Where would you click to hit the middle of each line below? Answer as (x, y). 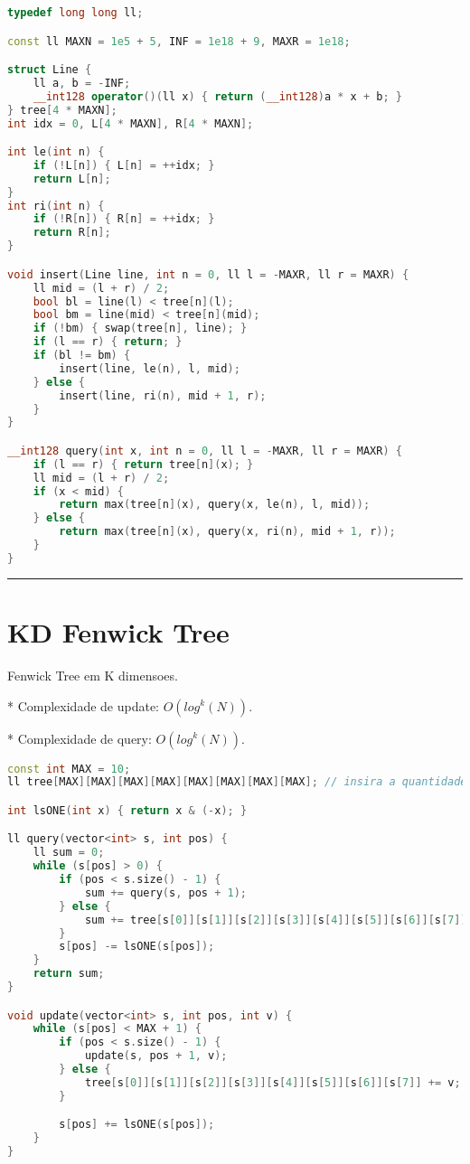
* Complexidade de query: (80, 738)
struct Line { (50, 70)
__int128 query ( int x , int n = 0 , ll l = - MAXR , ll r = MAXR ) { (205, 451)
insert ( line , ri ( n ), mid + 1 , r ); (163, 395)
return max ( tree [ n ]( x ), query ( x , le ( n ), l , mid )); (215, 505)
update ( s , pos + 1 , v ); (156, 1056)
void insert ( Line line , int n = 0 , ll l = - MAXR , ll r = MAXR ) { (208, 274)
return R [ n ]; (72, 233)
